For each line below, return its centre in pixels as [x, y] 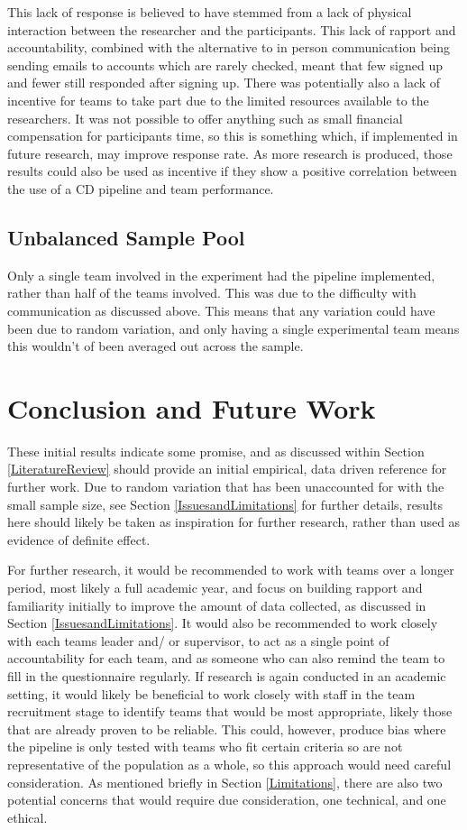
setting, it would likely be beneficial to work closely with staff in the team [211, 693]
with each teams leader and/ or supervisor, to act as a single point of [198, 640]
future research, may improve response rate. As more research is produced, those [230, 153]
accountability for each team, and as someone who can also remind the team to [226, 658]
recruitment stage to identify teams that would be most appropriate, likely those [230, 711]
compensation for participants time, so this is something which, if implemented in [233, 136]
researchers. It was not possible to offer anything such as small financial [205, 118]
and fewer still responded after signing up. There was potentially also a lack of [224, 83]
